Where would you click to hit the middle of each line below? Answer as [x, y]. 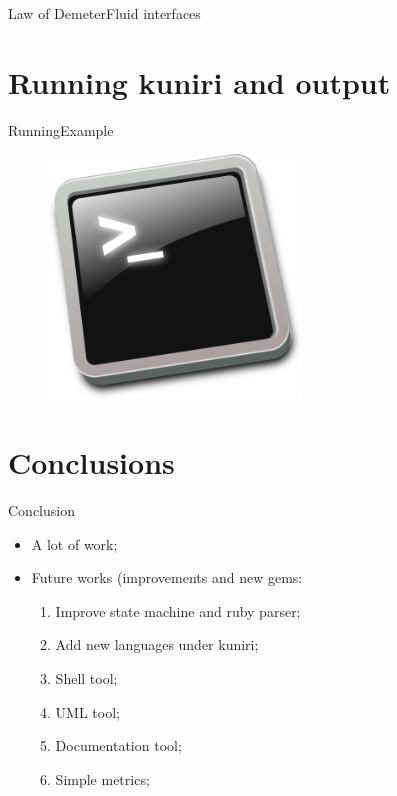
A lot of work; [74, 543]
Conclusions [91, 462]
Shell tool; [86, 678]
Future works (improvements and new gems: [167, 577]
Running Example [61, 129]
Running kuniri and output [199, 81]
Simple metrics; [102, 778]
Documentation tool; [118, 745]
